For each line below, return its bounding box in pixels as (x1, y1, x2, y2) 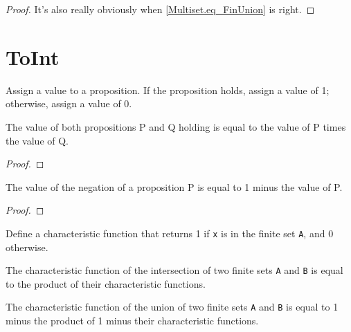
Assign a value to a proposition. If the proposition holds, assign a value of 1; (6, 82, 330, 97)
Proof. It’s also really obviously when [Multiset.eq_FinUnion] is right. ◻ (6, 2, 315, 16)
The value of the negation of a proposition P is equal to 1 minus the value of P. (6, 179, 343, 194)
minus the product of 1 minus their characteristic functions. (6, 313, 259, 328)
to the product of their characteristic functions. (6, 276, 206, 290)
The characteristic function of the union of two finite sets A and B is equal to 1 (6, 299, 339, 314)
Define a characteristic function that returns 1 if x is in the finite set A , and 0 (6, 225, 334, 240)
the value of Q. (6, 133, 69, 147)
